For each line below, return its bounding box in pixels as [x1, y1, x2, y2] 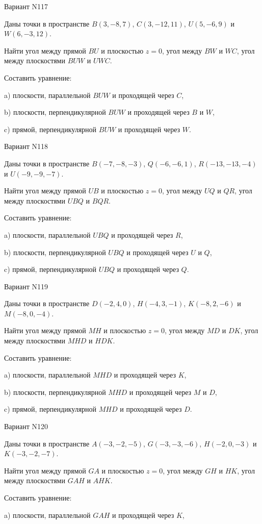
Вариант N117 [4, 1, 48, 11]
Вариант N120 [4, 421, 48, 432]
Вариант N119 [4, 281, 48, 291]
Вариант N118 [4, 141, 48, 152]
